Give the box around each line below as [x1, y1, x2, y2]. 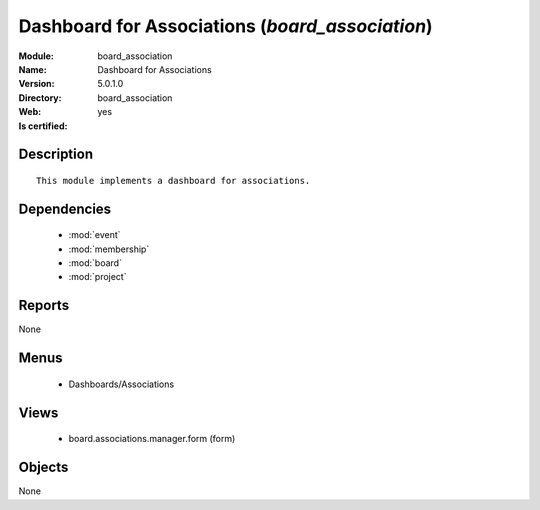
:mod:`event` [68, 229, 121, 241]
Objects [18, 459, 69, 476]
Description [18, 146, 94, 163]
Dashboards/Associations [68, 378, 175, 390]
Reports [18, 297, 70, 314]
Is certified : [18, 120, 68, 132]
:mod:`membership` [68, 243, 150, 255]
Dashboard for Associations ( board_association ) [18, 15, 434, 37]
